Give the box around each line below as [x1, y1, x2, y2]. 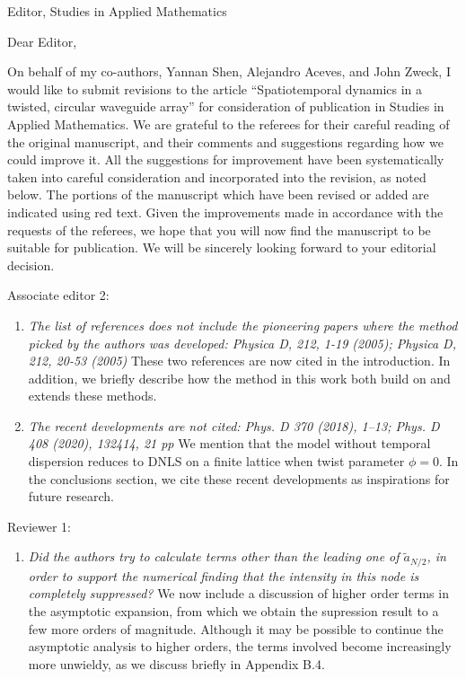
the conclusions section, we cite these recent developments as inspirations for [28, 469, 450, 488]
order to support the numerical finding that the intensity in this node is [28, 566, 419, 585]
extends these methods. [28, 386, 157, 405]
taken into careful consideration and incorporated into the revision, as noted [7, 167, 426, 186]
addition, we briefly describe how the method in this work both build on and [28, 368, 451, 387]
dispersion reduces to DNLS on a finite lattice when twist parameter [28, 452, 405, 471]
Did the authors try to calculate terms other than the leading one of [28, 547, 400, 566]
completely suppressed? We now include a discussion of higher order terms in [28, 584, 449, 603]
